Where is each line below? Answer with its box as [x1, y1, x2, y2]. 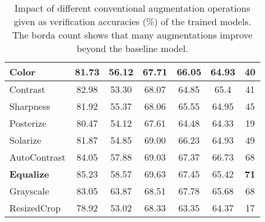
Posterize [9, 116, 47, 130]
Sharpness [9, 99, 50, 113]
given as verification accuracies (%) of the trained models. [13, 15, 252, 28]
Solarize [9, 133, 42, 147]
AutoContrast [9, 150, 66, 164]
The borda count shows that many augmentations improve [12, 28, 253, 41]
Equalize [9, 167, 49, 181]
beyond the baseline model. [76, 41, 188, 55]
